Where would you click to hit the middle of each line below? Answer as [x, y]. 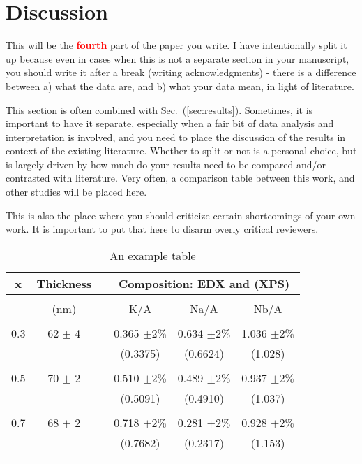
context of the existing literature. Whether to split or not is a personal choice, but [181, 151]
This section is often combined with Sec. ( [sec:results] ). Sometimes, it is [159, 109]
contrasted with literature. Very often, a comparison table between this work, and [180, 178]
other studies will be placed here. [76, 192]
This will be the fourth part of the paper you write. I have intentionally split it [176, 45]
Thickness [64, 283]
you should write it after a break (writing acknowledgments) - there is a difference [181, 72]
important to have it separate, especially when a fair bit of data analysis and [170, 123]
